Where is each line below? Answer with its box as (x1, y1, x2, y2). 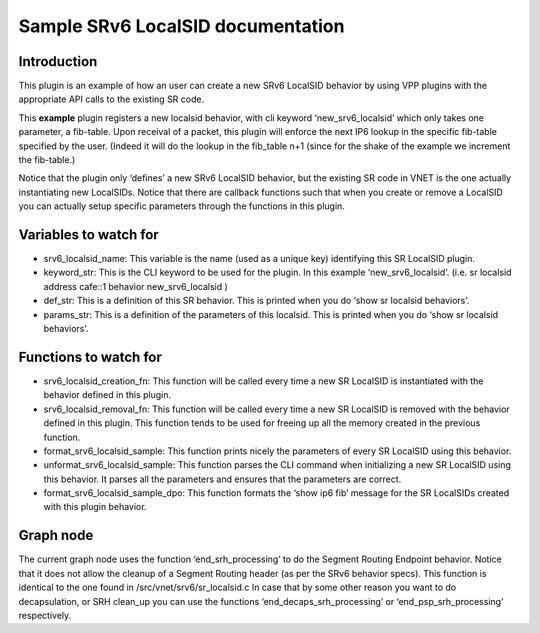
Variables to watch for (18, 226, 159, 243)
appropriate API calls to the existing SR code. (18, 93, 205, 105)
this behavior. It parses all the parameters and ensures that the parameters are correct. (43, 473, 402, 485)
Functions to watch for (18, 348, 162, 365)
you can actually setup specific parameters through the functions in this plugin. (18, 200, 345, 212)
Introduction (18, 53, 98, 70)
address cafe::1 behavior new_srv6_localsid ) (43, 280, 229, 292)
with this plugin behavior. (43, 501, 147, 513)
